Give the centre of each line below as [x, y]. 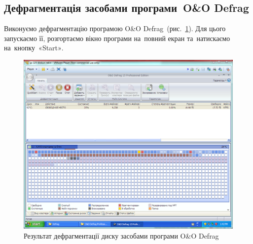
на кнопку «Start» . [34, 48]
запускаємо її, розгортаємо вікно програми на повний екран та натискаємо [117, 38]
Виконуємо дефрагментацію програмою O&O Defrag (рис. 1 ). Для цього [115, 28]
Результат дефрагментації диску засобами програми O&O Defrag [121, 236]
